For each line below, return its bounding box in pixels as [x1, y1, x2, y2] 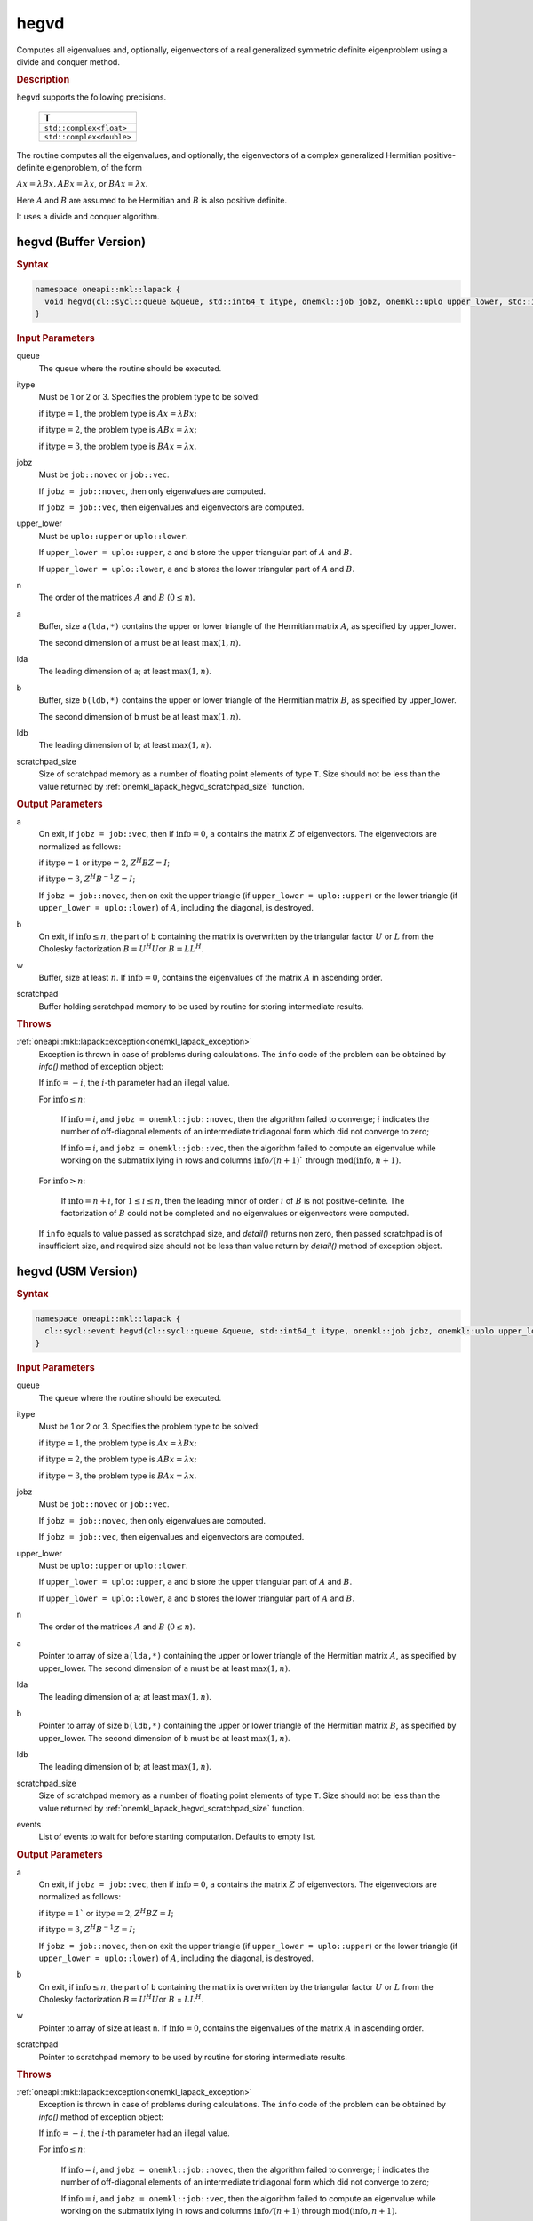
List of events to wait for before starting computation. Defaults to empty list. [38, 1831, 316, 1843]
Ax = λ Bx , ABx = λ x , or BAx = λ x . [16, 179, 148, 189]
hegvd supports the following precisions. [16, 92, 167, 102]
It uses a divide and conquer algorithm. [16, 211, 160, 222]
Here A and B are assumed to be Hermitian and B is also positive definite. [16, 195, 288, 205]
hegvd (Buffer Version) [16, 234, 147, 249]
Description [16, 74, 70, 86]
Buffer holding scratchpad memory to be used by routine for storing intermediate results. [38, 1000, 364, 1012]
